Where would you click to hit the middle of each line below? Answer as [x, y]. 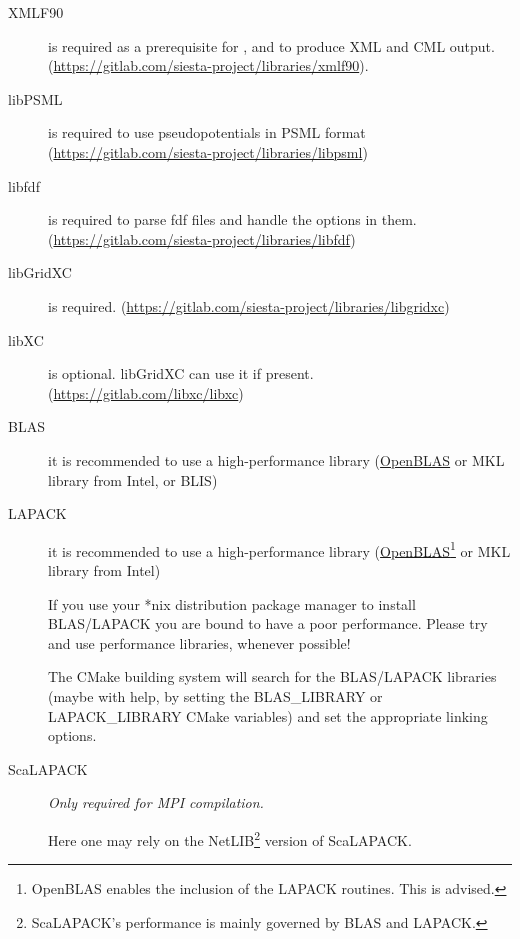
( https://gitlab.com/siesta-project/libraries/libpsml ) [208, 151]
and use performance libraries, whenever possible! [199, 642]
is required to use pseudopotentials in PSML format [207, 132]
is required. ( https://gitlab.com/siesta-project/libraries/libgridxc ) [249, 305]
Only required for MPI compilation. [156, 802]
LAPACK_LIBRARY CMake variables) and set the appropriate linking [268, 715]
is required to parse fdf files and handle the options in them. [232, 219]
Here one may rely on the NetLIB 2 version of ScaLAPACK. [230, 838]
